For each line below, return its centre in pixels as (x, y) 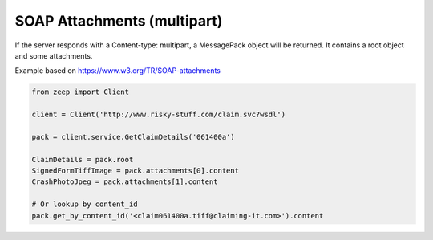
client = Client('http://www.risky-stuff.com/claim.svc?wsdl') (159, 115)
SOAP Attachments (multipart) (119, 21)
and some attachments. (54, 55)
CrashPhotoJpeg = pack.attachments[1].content (125, 182)
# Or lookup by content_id (85, 204)
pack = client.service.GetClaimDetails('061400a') (134, 137)
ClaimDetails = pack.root (83, 159)
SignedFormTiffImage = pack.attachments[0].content (136, 171)
